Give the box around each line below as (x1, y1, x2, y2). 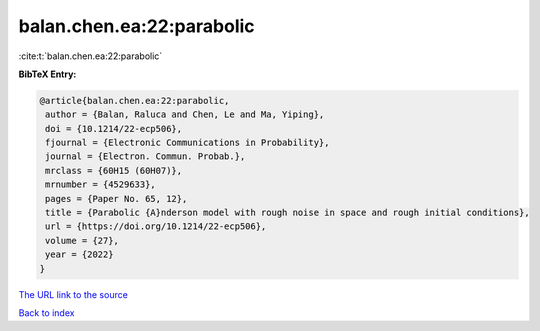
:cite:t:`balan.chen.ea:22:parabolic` (18, 50, 163, 62)
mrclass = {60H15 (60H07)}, (45, 165, 183, 176)
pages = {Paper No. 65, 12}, (45, 193, 188, 204)
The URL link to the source (18, 288, 129, 300)
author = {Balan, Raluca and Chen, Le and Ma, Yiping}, (45, 109, 325, 120)
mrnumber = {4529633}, (45, 179, 157, 190)
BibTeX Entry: (18, 68, 77, 80)
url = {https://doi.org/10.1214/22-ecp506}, (45, 221, 267, 232)
